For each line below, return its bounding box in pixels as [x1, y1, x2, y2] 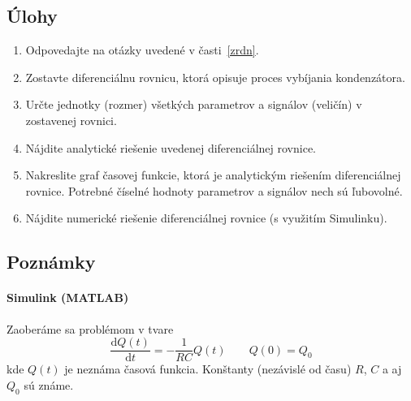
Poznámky [6, 249, 96, 274]
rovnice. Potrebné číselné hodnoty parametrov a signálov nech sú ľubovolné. [25, 182, 403, 199]
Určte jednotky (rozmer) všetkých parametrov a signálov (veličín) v [25, 96, 362, 113]
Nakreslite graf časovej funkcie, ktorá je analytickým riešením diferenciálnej [25, 166, 401, 183]
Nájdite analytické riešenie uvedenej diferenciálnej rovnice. [25, 139, 317, 156]
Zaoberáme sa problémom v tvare [6, 320, 174, 337]
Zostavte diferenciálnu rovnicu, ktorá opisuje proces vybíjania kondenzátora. [25, 68, 405, 85]
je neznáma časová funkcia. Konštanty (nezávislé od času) [64, 360, 352, 377]
